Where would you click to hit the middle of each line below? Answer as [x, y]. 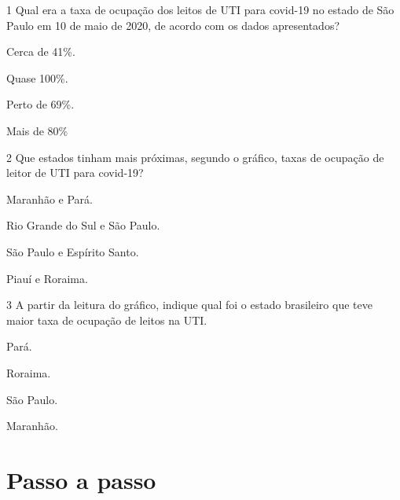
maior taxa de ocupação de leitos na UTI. [107, 320]
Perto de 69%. [40, 104]
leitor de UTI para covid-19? [75, 173]
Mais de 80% [37, 130]
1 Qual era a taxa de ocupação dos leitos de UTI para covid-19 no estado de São [200, 9]
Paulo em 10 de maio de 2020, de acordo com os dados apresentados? [173, 25]
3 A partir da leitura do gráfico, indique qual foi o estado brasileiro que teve [189, 305]
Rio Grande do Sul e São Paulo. [83, 225]
